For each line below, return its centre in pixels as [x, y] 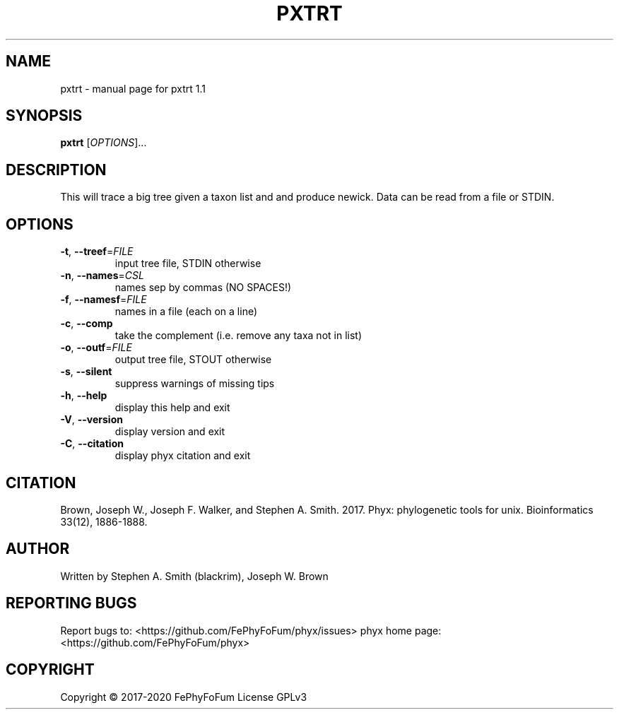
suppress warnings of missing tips [195, 384]
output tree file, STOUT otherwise [193, 360]
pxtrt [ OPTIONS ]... [104, 143]
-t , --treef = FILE [97, 252]
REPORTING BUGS [71, 603]
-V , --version [92, 420]
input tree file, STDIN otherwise [188, 264]
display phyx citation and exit [183, 456]
